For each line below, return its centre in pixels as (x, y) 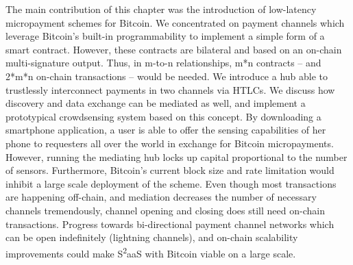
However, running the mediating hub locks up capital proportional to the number (176, 156)
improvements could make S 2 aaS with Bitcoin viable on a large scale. (151, 252)
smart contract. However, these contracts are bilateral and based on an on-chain (174, 49)
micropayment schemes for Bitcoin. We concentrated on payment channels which (175, 22)
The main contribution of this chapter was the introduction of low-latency (161, 9)
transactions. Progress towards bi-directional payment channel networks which (170, 224)
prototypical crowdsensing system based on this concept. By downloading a (163, 116)
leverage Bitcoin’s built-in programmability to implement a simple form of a (165, 36)
